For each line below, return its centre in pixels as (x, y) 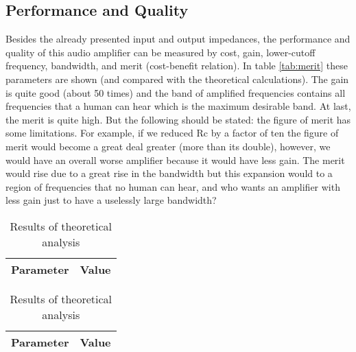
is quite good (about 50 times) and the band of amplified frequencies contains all (176, 92)
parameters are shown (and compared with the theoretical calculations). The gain (177, 79)
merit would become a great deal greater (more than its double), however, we (168, 146)
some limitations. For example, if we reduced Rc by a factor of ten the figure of (172, 133)
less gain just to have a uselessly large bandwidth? (111, 200)
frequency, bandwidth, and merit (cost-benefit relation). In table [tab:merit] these (177, 66)
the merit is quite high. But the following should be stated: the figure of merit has (178, 119)
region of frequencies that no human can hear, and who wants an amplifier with (173, 186)
